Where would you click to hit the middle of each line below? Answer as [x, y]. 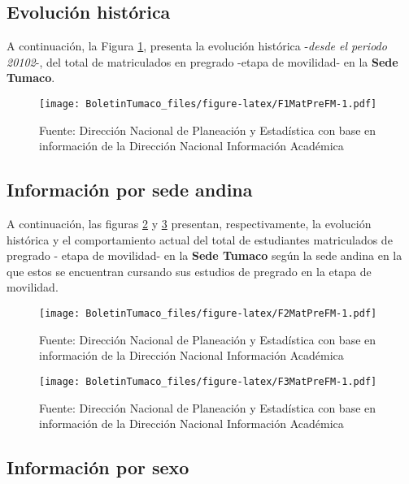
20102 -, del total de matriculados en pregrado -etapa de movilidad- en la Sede [202, 61]
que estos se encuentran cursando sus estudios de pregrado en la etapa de [189, 271]
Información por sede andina [130, 190]
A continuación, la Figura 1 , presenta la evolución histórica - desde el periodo [197, 46]
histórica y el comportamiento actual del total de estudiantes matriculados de [200, 239]
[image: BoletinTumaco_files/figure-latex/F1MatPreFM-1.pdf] [208, 104]
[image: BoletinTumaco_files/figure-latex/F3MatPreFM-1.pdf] [208, 381]
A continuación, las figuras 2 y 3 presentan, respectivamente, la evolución [189, 224]
